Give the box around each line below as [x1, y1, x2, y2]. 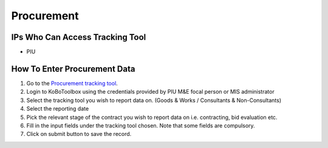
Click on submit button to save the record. [26, 130, 132, 138]
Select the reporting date [26, 105, 89, 112]
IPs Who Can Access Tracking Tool [11, 32, 146, 42]
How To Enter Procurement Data [11, 63, 135, 74]
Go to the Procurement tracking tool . [26, 79, 118, 87]
